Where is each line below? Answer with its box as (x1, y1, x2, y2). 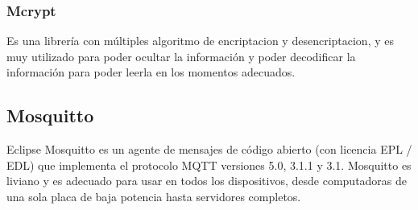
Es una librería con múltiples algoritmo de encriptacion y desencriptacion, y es (6, 32, 394, 49)
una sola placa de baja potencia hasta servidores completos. (6, 187, 301, 204)
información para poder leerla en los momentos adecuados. (6, 64, 296, 80)
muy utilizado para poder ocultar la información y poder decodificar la (6, 47, 356, 64)
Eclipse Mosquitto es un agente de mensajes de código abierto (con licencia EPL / (6, 141, 412, 158)
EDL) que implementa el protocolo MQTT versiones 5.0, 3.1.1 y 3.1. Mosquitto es (6, 156, 412, 173)
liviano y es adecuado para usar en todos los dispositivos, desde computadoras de (6, 172, 408, 189)
